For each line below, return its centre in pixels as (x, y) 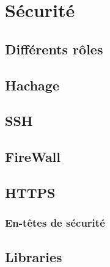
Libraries (34, 256)
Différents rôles (54, 49)
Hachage (32, 85)
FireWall (33, 157)
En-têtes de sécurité (55, 223)
